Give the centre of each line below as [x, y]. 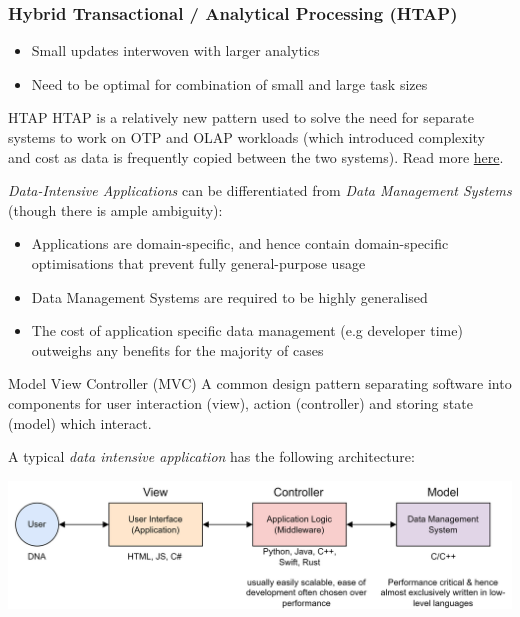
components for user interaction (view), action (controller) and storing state [240, 402]
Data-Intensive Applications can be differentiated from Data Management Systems [260, 190]
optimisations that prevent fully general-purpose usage [198, 262]
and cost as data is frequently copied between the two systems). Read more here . [256, 156]
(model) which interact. [80, 422]
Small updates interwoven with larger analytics [175, 50]
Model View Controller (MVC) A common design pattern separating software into [260, 383]
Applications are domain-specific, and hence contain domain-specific [240, 243]
